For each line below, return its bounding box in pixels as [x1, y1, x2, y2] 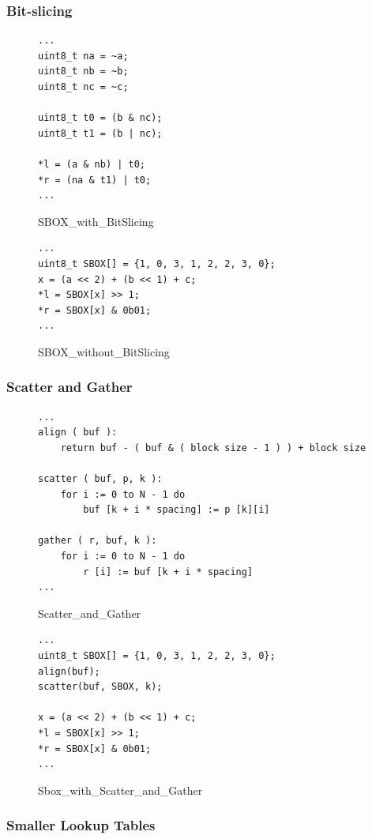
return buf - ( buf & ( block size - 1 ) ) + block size [60, 442, 366, 453]
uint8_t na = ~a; [38, 50, 129, 62]
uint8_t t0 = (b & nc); [38, 112, 163, 124]
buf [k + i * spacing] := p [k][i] [83, 504, 270, 516]
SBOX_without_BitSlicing [38, 343, 170, 359]
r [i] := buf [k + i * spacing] [83, 566, 254, 578]
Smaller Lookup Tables [6, 815, 156, 835]
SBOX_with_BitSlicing [38, 213, 154, 229]
